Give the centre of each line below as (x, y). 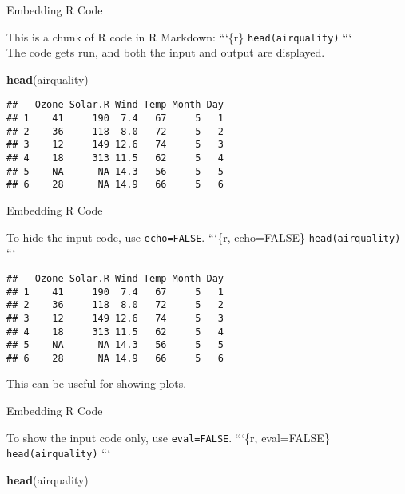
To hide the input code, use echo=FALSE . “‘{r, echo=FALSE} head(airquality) (204, 237)
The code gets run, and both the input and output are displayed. (166, 52)
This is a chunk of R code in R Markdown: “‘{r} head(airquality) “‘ (179, 36)
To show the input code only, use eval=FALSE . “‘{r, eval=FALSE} (168, 437)
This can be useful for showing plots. (97, 383)
